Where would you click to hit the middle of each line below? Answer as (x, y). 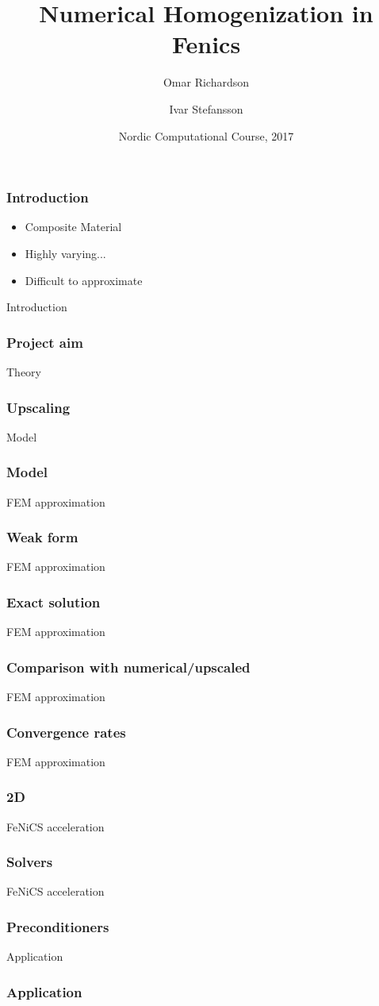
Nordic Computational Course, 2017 (206, 135)
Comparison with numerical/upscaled (128, 667)
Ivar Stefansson (206, 108)
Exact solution (54, 601)
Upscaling (38, 407)
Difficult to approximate (84, 280)
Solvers (30, 862)
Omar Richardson (206, 82)
